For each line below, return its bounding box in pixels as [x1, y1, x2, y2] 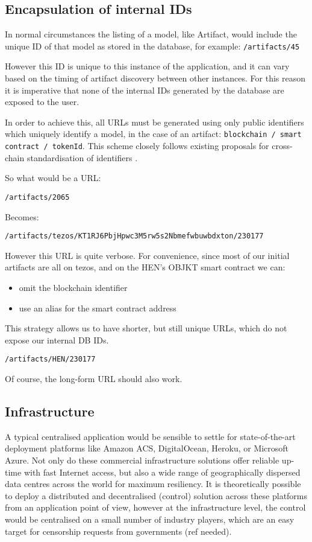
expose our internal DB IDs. [5, 333, 109, 346]
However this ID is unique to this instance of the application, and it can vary [5, 60, 290, 72]
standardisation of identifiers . [27, 151, 138, 164]
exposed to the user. [5, 95, 80, 108]
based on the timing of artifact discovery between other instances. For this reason [5, 72, 305, 84]
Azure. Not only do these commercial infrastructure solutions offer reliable [5, 454, 279, 467]
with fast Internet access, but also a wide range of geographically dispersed [23, 465, 301, 478]
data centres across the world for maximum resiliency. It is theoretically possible [5, 477, 301, 490]
